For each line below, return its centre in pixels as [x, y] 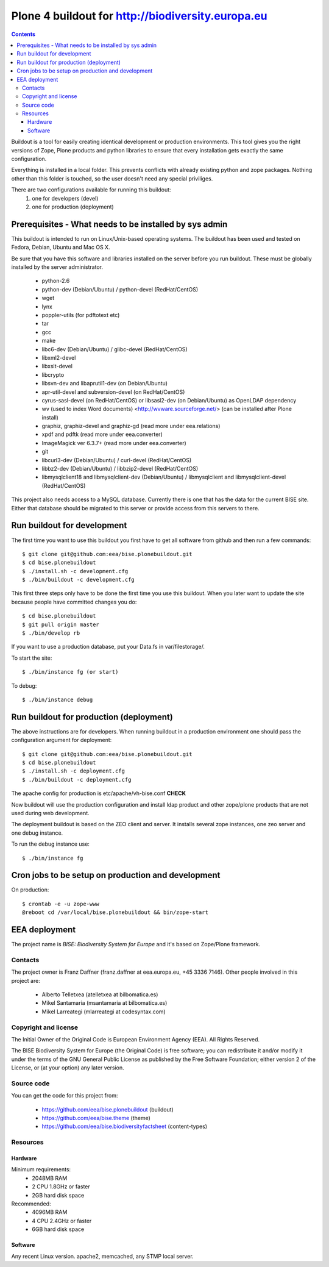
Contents [23, 34]
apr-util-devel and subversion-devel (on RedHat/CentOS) [113, 392]
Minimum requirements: [41, 1169]
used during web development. [50, 813]
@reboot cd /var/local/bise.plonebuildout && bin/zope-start [115, 912]
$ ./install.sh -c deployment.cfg [73, 771]
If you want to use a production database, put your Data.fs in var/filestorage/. [108, 647]
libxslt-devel [57, 366]
